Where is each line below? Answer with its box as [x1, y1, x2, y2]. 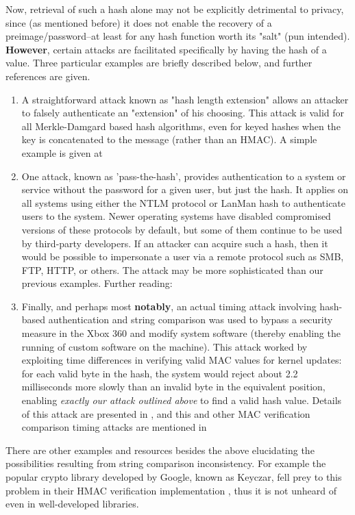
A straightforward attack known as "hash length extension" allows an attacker [21, 92, 349, 106]
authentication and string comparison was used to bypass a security [48, 312, 333, 327]
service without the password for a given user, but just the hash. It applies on [21, 182, 349, 197]
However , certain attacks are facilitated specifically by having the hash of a [5, 42, 327, 56]
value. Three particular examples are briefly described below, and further [5, 55, 313, 70]
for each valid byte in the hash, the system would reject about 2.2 [21, 366, 298, 380]
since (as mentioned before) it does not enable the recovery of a [5, 15, 272, 29]
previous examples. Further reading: [21, 276, 173, 290]
